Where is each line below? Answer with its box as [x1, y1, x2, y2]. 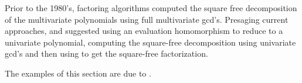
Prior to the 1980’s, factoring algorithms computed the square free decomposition [5, 2, 297, 13]
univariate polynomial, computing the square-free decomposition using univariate [5, 36, 296, 48]
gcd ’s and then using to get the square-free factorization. [5, 47, 208, 60]
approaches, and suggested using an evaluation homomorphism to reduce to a [5, 25, 283, 37]
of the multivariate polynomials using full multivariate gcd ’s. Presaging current [5, 13, 289, 25]
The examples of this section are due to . [5, 67, 151, 79]
